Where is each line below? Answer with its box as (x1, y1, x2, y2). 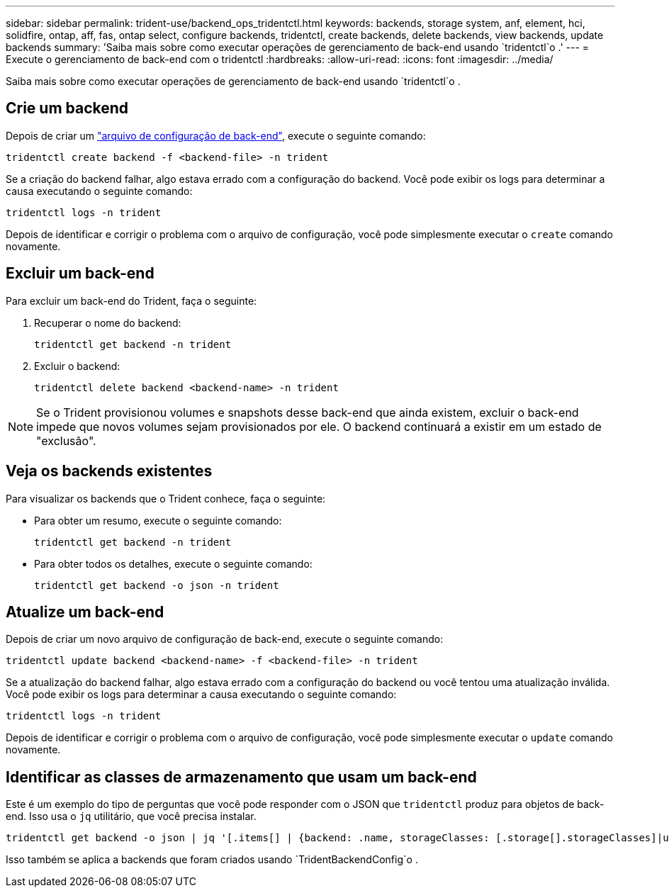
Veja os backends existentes (6, 462, 213, 481)
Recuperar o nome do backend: (34, 316, 181, 329)
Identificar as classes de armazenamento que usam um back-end (6, 768, 477, 786)
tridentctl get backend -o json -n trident (34, 579, 279, 591)
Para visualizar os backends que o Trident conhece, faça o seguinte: (6, 492, 326, 505)
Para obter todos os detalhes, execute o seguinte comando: (34, 557, 313, 570)
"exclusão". (36, 433, 96, 448)
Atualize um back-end (6, 602, 164, 621)
